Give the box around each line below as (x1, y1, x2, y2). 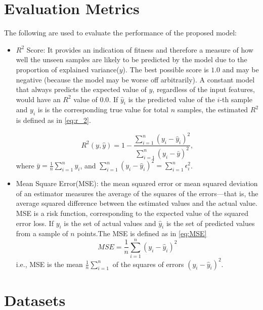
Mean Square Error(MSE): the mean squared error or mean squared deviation (16, 178, 258, 189)
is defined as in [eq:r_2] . (16, 115, 91, 125)
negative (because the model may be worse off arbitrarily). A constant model (16, 74, 255, 84)
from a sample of (16, 228, 68, 239)
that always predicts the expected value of (16, 84, 147, 95)
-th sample (220, 94, 252, 104)
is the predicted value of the (128, 94, 215, 104)
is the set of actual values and (64, 217, 156, 228)
